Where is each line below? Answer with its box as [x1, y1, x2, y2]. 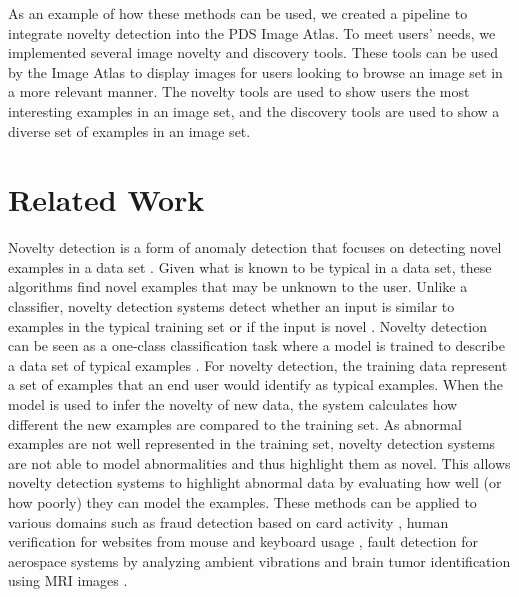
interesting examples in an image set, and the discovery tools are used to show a [8, 100, 500, 121]
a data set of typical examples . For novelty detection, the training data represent [8, 354, 508, 375]
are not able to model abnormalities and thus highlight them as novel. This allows [8, 452, 511, 473]
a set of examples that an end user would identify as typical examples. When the [8, 374, 504, 395]
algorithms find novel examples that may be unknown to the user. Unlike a [8, 276, 468, 297]
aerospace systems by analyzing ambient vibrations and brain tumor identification [8, 550, 511, 571]
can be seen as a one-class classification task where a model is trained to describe [8, 335, 505, 356]
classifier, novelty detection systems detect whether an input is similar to [8, 296, 455, 317]
